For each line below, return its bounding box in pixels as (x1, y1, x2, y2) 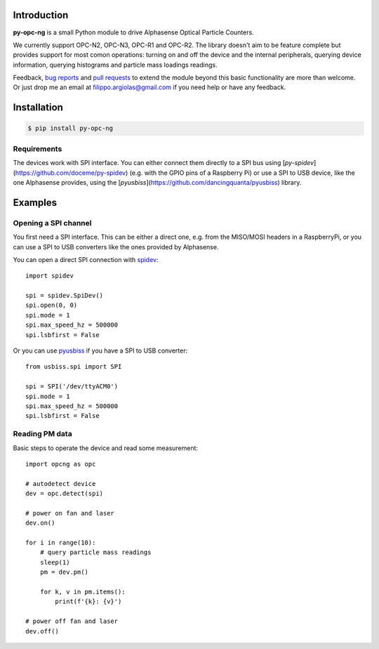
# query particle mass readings (39, 549, 152, 556)
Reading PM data (13, 429, 73, 439)
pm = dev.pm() (39, 568, 89, 576)
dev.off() (25, 627, 59, 635)
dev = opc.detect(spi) (25, 490, 104, 498)
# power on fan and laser (25, 509, 115, 517)
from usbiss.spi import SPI (25, 362, 122, 371)
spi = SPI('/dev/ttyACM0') (25, 383, 119, 391)
